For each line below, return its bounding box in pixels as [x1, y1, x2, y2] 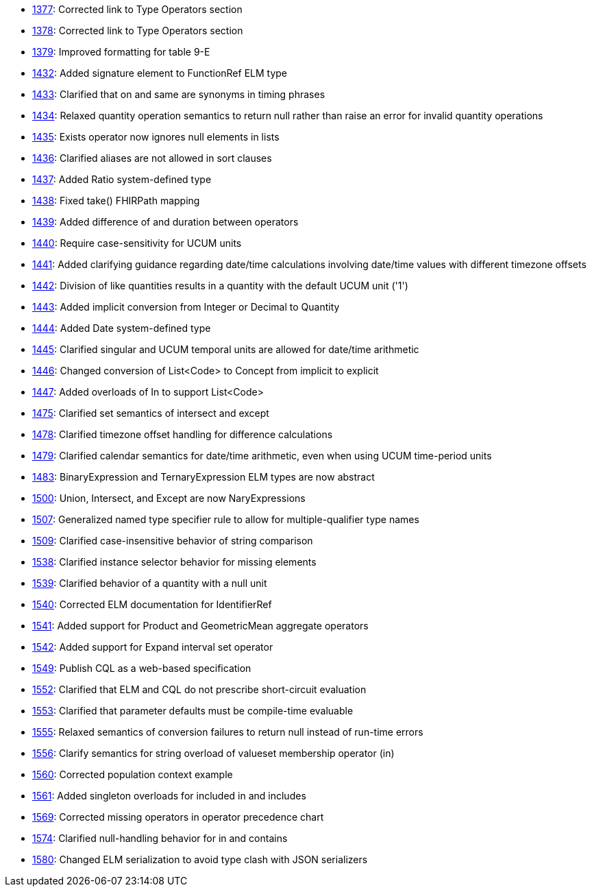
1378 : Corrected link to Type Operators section [32, 25, 243, 36]
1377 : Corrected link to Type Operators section [32, 3, 243, 15]
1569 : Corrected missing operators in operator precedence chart [32, 811, 324, 823]
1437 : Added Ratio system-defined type [32, 173, 212, 185]
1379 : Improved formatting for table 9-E [32, 46, 210, 58]
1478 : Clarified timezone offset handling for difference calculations [32, 429, 333, 440]
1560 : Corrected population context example [32, 769, 233, 780]
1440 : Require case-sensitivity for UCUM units [32, 237, 242, 249]
